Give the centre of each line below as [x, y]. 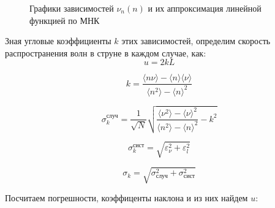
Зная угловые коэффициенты [58, 41]
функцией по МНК [65, 20]
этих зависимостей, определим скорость [196, 41]
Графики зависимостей [72, 8]
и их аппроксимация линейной [205, 8]
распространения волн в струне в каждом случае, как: [106, 52]
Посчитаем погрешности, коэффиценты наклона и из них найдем [126, 198]
